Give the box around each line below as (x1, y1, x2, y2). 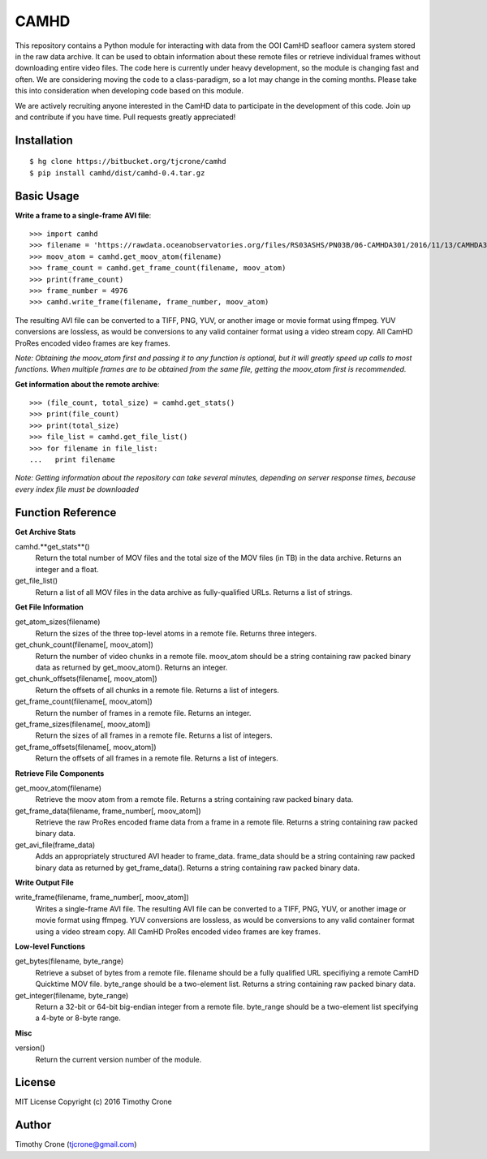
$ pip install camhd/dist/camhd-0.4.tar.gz (29, 168, 205, 178)
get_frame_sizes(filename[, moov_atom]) (15, 719, 151, 729)
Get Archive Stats (15, 527, 76, 536)
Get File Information (15, 602, 84, 612)
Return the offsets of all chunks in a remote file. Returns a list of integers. (35, 685, 280, 695)
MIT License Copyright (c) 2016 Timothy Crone (15, 1097, 172, 1107)
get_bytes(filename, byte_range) (15, 956, 124, 966)
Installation (15, 133, 73, 147)
